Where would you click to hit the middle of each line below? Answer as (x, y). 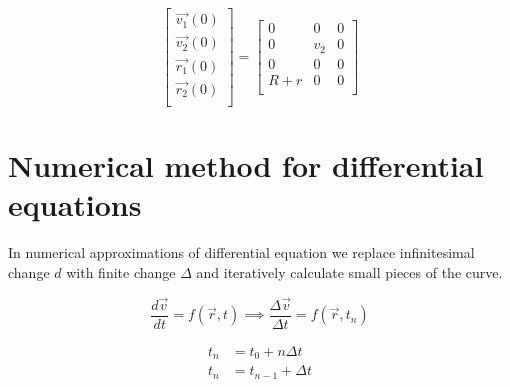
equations (75, 204)
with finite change (121, 271)
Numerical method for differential (246, 165)
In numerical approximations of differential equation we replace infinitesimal (241, 252)
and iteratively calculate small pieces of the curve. (349, 271)
